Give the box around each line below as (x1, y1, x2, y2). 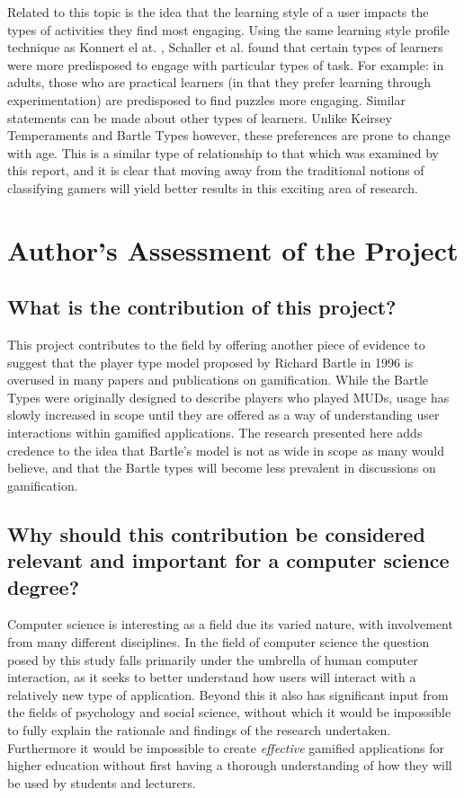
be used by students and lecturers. (7, 773, 196, 792)
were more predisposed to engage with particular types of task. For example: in (7, 55, 444, 74)
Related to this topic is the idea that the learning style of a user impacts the (7, 3, 429, 21)
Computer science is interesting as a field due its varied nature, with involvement (7, 615, 453, 634)
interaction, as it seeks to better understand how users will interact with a (7, 668, 416, 687)
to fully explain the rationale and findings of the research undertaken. (7, 721, 391, 739)
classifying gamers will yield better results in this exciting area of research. (7, 178, 418, 197)
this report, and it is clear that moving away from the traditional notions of (7, 161, 424, 180)
